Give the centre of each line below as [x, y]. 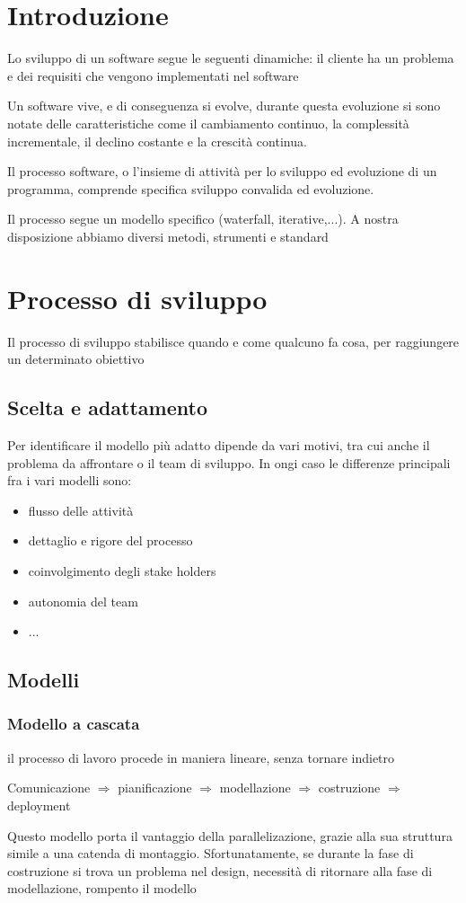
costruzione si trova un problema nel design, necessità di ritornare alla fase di [220, 870]
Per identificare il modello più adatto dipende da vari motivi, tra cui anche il [219, 444]
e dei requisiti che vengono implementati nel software [153, 75]
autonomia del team [83, 601]
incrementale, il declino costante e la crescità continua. [157, 141]
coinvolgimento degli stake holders [122, 570]
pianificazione [155, 788]
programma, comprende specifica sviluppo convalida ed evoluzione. [191, 188]
